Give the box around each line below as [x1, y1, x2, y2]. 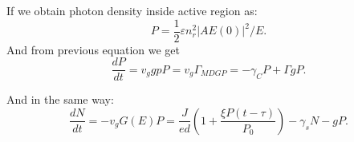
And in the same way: [6, 91, 114, 108]
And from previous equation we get [6, 41, 180, 57]
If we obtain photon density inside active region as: [6, 2, 258, 18]
